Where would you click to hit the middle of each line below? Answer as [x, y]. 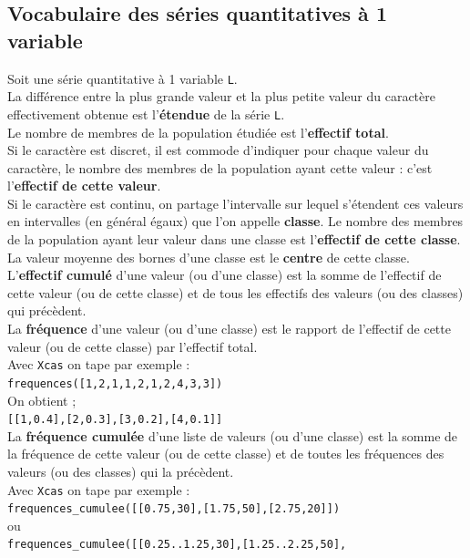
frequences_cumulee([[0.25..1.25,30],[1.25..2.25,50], [177, 545]
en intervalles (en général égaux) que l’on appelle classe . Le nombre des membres [235, 221]
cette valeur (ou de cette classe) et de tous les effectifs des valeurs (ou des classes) [235, 292]
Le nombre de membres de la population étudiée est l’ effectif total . [198, 132]
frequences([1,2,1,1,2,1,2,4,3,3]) [115, 383]
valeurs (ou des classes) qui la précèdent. [121, 471]
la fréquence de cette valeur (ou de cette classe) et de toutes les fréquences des [226, 454]
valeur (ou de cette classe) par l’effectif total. [133, 346]
